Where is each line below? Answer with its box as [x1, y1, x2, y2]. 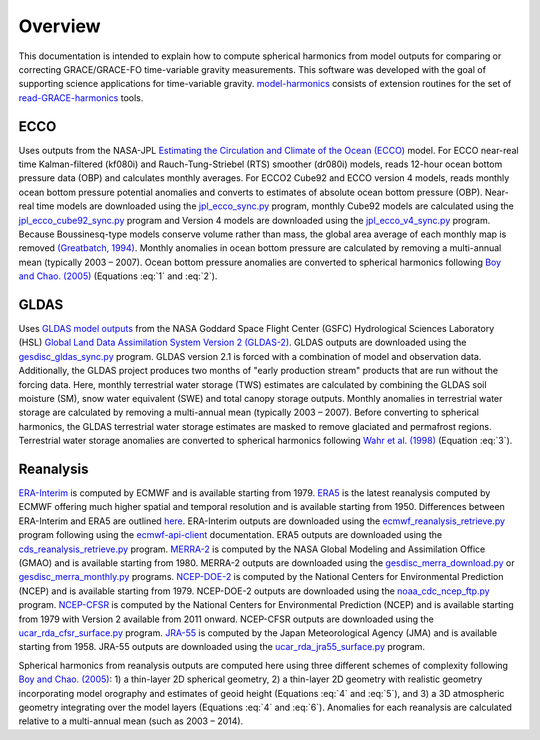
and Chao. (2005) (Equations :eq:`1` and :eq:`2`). [18, 270, 218, 282]
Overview [18, 15, 101, 37]
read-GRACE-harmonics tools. [18, 91, 144, 104]
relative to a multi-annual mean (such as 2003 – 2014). [18, 715, 244, 727]
